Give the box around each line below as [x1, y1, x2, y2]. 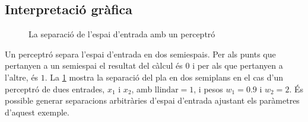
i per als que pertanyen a [192, 59, 283, 72]
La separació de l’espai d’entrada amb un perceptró [28, 28, 215, 40]
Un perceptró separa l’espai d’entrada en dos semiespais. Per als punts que [5, 47, 276, 60]
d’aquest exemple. [5, 105, 69, 118]
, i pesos [193, 82, 223, 95]
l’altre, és [5, 70, 39, 83]
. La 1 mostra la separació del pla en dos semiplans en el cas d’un [45, 70, 284, 83]
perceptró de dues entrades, [5, 82, 105, 95]
